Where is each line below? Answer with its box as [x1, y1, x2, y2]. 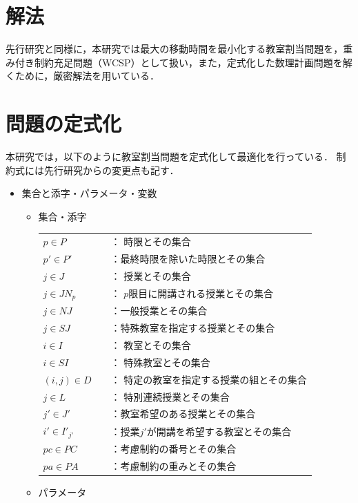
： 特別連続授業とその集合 [110, 389, 230, 404]
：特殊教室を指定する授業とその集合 [110, 321, 275, 335]
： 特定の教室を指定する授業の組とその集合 [110, 372, 307, 386]
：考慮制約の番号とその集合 [110, 442, 237, 455]
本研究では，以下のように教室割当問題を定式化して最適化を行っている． [6, 149, 333, 164]
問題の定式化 [6, 109, 122, 137]
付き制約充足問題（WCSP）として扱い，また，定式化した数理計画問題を [14, 55, 343, 69]
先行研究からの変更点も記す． [43, 162, 179, 177]
